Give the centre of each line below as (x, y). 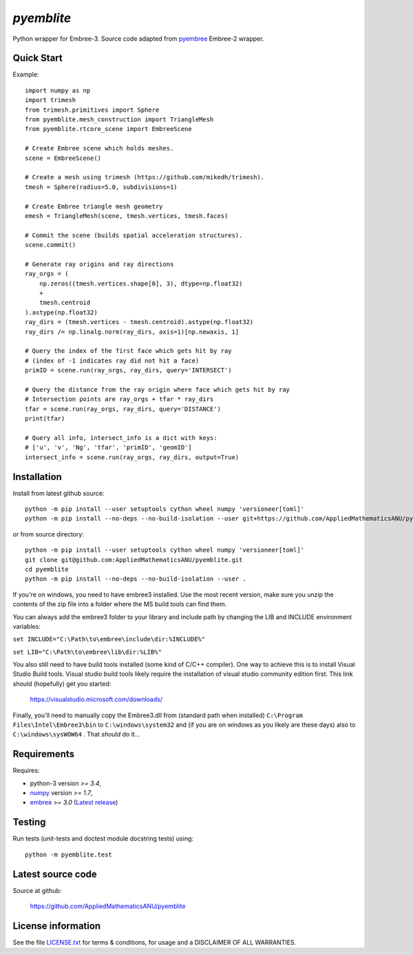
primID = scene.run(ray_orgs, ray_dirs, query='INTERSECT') (128, 370)
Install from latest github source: (59, 493)
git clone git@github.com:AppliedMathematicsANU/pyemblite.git (134, 560)
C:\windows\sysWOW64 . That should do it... (76, 734)
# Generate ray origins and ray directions (99, 264)
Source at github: (37, 890)
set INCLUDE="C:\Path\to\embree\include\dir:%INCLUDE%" (109, 639)
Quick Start (38, 58)
